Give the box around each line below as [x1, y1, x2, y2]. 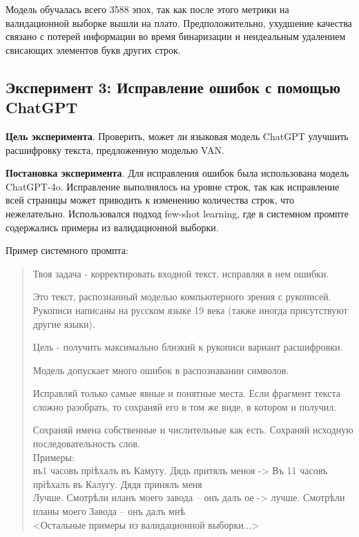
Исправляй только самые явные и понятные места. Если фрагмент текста [32, 386, 341, 400]
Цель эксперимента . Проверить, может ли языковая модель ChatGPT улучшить [6, 128, 349, 143]
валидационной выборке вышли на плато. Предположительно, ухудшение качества [6, 15, 352, 30]
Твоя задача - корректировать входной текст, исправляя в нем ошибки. [32, 266, 329, 280]
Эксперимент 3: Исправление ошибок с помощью [6, 76, 341, 97]
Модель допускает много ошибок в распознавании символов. [32, 362, 289, 377]
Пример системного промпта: [6, 243, 128, 257]
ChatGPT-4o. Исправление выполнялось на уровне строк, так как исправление [6, 179, 340, 193]
